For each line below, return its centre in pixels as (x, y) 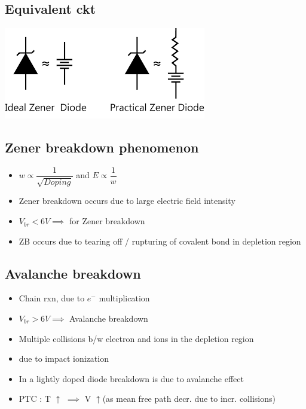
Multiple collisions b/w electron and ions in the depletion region (136, 338)
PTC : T (35, 399)
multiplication (124, 298)
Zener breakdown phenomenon (102, 147)
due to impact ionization (64, 358)
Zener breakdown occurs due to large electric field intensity (127, 201)
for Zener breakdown (107, 221)
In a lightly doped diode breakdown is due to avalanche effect (131, 378)
